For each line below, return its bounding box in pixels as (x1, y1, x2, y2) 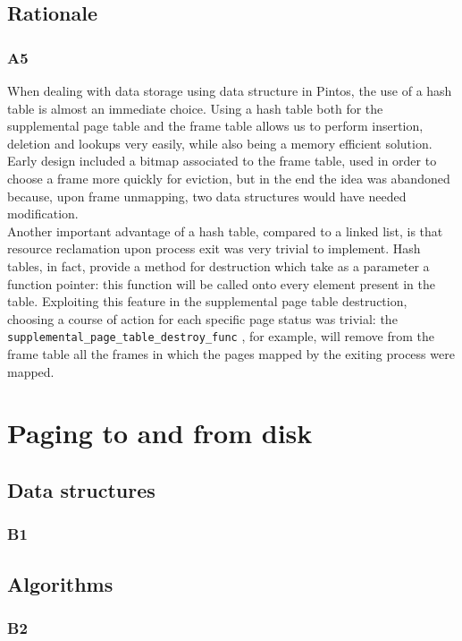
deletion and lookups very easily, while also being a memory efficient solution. (7, 133, 433, 152)
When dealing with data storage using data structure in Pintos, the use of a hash (7, 81, 452, 99)
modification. (7, 204, 79, 223)
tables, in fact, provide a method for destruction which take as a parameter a (7, 256, 430, 275)
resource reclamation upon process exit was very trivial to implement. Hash (7, 239, 421, 258)
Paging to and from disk (7, 415, 313, 451)
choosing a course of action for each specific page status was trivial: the (7, 309, 398, 328)
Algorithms (7, 569, 113, 597)
